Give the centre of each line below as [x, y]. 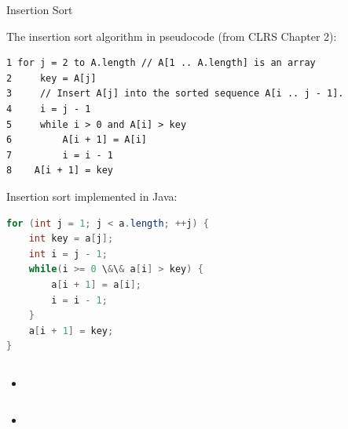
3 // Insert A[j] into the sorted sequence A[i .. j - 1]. [175, 94]
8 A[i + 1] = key [60, 171]
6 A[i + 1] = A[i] [77, 140]
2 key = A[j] [51, 78]
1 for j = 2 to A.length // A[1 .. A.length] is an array [161, 63]
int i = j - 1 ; [68, 254]
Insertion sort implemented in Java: [92, 196]
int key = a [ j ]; [71, 239]
